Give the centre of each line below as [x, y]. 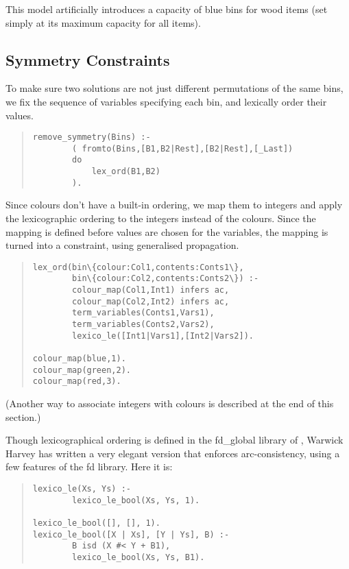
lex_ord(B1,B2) [126, 172]
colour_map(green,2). [82, 370]
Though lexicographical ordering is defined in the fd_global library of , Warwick [174, 440]
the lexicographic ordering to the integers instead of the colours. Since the [161, 218]
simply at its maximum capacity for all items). [103, 22]
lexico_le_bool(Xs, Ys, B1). [139, 557]
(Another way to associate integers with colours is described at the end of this [170, 403]
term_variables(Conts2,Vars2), [143, 325]
